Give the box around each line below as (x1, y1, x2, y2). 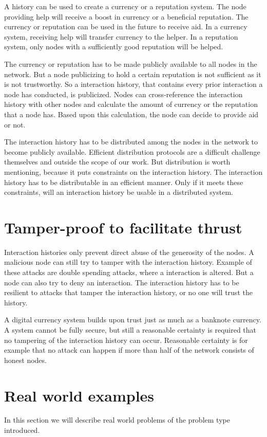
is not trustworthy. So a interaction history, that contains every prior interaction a (4, 79, 263, 89)
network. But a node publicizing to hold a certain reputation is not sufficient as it (4, 68, 261, 79)
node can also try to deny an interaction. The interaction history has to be (4, 277, 239, 287)
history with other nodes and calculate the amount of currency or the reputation (4, 99, 258, 110)
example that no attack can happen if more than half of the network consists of (4, 344, 254, 355)
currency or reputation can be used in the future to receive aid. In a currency (4, 21, 247, 32)
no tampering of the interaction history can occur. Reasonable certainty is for (4, 334, 248, 345)
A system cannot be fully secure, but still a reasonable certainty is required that (4, 324, 257, 335)
